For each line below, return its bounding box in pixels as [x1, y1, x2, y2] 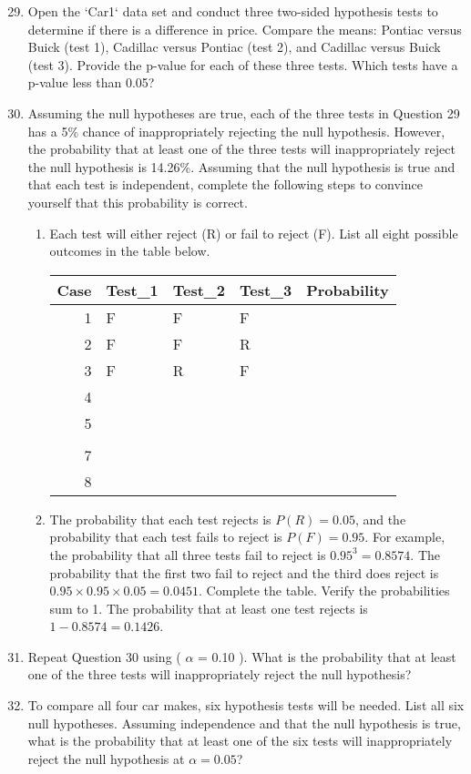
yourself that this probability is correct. [27, 192, 248, 211]
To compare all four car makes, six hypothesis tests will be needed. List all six [27, 696, 465, 715]
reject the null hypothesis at [27, 749, 185, 768]
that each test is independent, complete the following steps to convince [27, 175, 423, 194]
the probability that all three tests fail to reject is [49, 545, 326, 564]
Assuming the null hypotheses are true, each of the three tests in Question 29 [27, 103, 460, 122]
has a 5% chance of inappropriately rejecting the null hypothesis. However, [27, 121, 445, 140]
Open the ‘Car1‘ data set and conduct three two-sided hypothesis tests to [27, 2, 438, 20]
